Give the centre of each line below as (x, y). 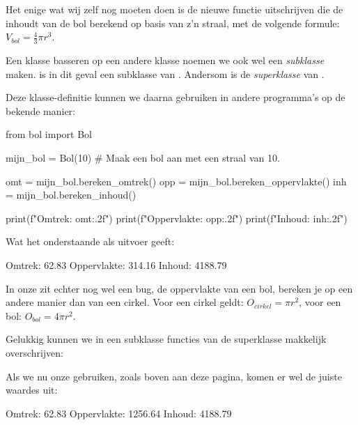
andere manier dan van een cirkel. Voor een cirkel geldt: (125, 302)
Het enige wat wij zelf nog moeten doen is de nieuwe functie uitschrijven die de (174, 9)
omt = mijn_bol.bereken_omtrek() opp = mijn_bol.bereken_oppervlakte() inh (176, 181)
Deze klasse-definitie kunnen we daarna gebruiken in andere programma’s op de (176, 97)
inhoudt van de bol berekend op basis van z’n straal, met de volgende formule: (173, 23)
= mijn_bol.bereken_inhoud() (71, 195)
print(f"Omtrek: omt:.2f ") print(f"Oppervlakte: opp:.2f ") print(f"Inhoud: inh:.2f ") (177, 218)
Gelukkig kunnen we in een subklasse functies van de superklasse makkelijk (166, 339)
